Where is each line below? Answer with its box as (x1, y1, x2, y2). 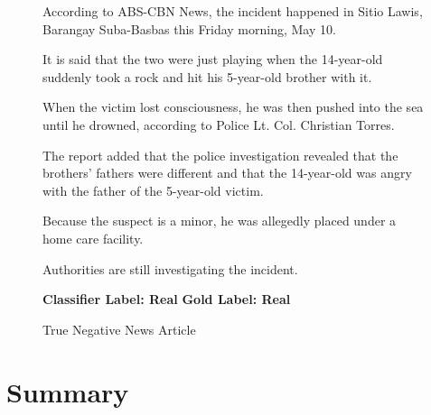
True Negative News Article (42, 319, 196, 338)
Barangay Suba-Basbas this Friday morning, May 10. (42, 19, 336, 38)
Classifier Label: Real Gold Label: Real (42, 290, 291, 309)
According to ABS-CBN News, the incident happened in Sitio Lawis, (42, 2, 423, 20)
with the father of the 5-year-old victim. (42, 180, 264, 199)
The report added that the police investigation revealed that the (42, 145, 398, 164)
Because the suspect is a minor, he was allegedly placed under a (42, 211, 397, 230)
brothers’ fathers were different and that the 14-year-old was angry (42, 163, 412, 182)
